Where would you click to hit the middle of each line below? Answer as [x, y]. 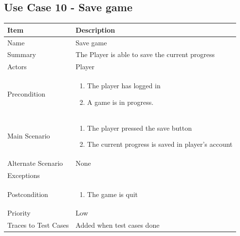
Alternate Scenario [35, 163]
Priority [19, 213]
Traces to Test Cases [38, 225]
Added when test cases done [118, 225]
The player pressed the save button [140, 128]
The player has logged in [124, 86]
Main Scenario [29, 136]
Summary [22, 54]
